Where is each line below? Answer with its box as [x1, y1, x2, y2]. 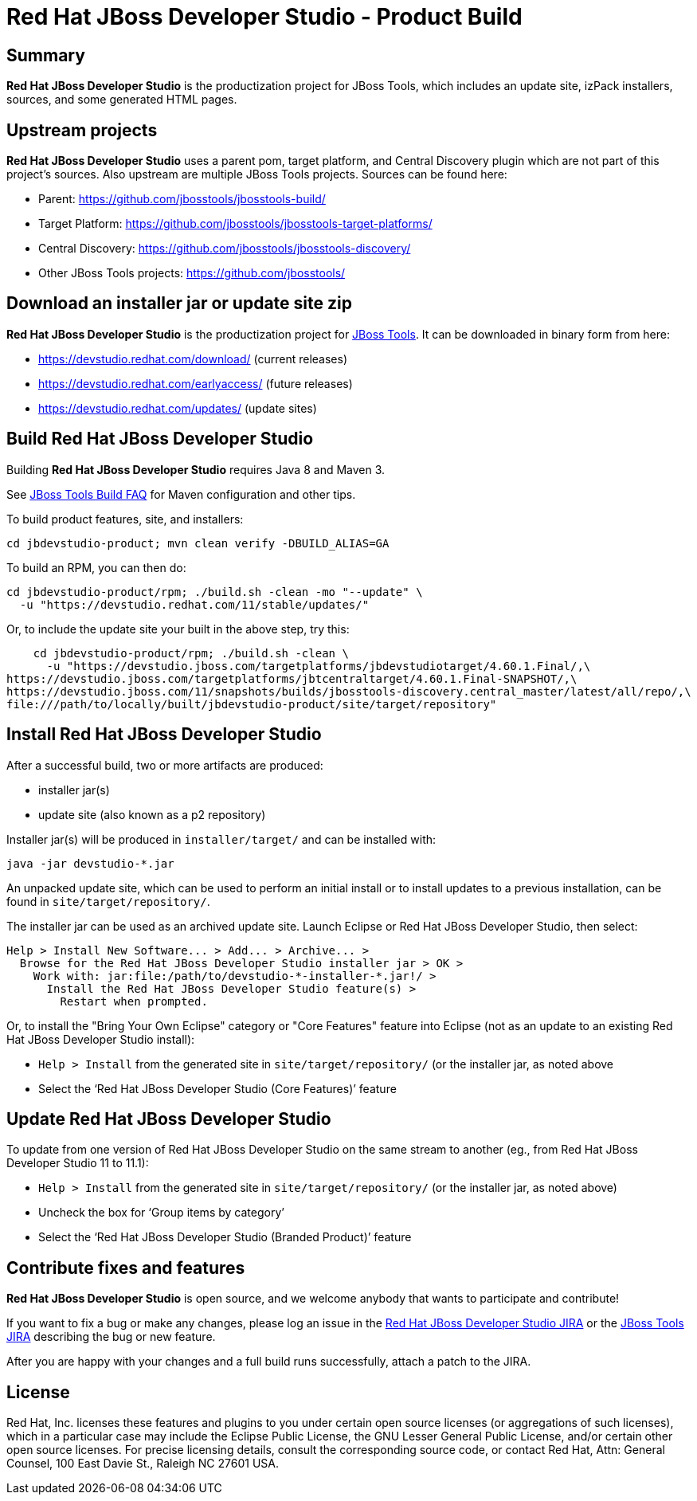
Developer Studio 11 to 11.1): [6, 1156, 149, 1170]
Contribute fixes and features [6, 1257, 245, 1278]
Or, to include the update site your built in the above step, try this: [6, 621, 350, 636]
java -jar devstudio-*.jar [6, 856, 174, 870]
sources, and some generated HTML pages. [6, 92, 237, 107]
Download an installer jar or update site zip [6, 293, 352, 314]
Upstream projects [6, 120, 158, 140]
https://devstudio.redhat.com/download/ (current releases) [38, 351, 348, 366]
